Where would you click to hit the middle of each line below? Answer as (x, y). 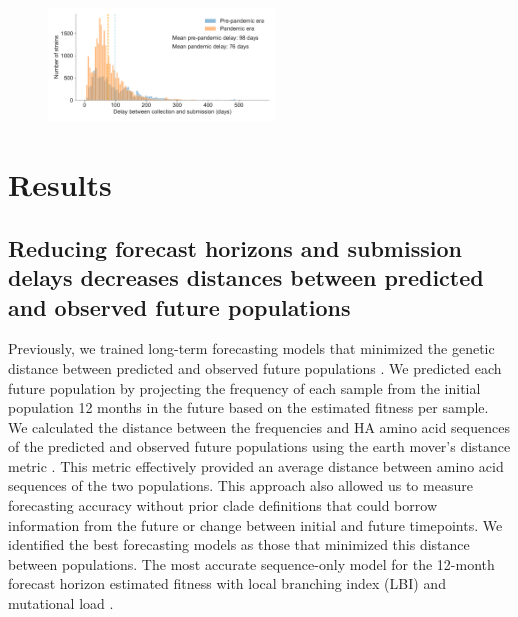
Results (60, 184)
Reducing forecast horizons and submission (235, 247)
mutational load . (61, 603)
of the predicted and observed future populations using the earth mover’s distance (259, 446)
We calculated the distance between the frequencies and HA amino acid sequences (259, 426)
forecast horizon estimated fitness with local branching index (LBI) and (227, 583)
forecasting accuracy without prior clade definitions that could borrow (222, 505)
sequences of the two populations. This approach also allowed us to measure (240, 485)
